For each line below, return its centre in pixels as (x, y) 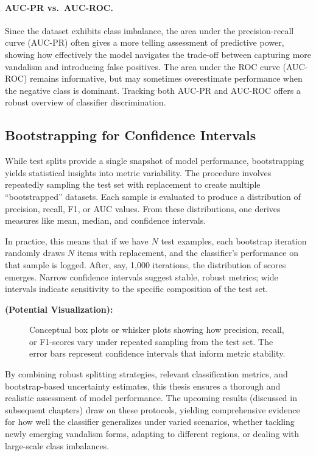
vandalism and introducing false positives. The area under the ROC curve (142, 66)
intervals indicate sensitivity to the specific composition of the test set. (137, 289)
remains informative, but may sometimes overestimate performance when (166, 78)
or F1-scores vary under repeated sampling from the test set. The (151, 341)
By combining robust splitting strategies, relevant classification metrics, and (146, 374)
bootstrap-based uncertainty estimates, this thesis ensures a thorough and (143, 386)
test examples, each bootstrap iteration (234, 240)
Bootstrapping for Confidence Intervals (131, 135)
